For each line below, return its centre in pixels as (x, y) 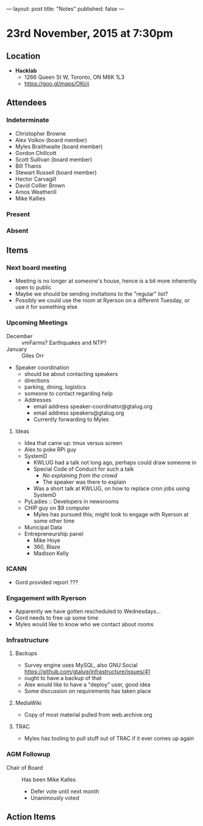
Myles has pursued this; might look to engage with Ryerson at (111, 514)
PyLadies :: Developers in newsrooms (71, 501)
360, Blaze (47, 546)
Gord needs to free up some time (57, 618)
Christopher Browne (40, 133)
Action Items (31, 817)
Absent (17, 230)
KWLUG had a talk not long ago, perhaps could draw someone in (115, 462)
